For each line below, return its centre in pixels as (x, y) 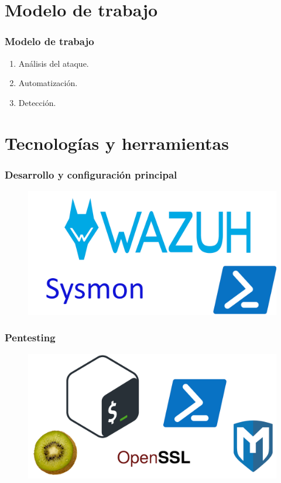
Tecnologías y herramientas (117, 143)
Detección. (37, 102)
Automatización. (48, 83)
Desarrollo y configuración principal (91, 174)
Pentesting (30, 338)
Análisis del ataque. (54, 63)
